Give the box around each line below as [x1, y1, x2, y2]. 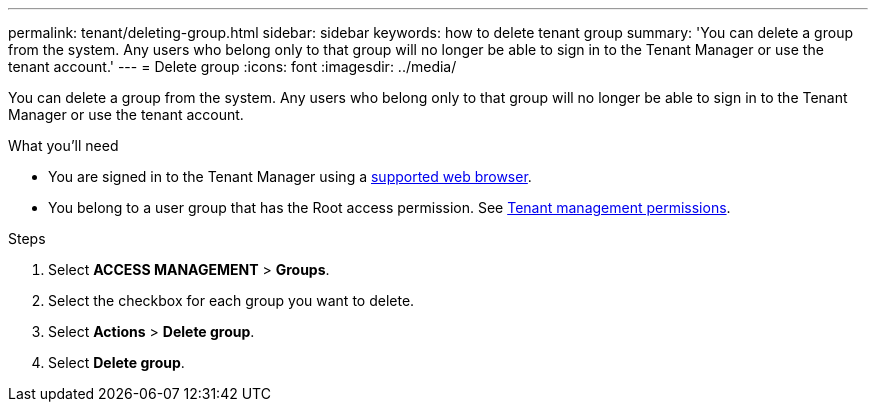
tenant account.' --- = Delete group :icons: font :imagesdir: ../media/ [8, 58, 457, 75]
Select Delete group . [48, 354, 185, 371]
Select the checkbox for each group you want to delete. [48, 292, 415, 309]
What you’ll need [8, 137, 119, 154]
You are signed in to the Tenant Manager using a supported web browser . [48, 168, 532, 185]
